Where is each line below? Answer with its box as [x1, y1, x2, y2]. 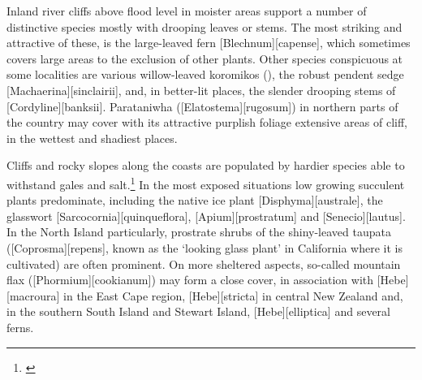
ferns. [6, 318, 34, 335]
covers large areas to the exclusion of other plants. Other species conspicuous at [6, 50, 403, 67]
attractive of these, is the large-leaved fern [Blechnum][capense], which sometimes [6, 34, 411, 51]
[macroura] [6, 287, 60, 304]
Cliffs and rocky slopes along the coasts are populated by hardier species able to [6, 157, 405, 174]
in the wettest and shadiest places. [6, 129, 178, 146]
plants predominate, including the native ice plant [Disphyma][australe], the [6, 192, 383, 209]
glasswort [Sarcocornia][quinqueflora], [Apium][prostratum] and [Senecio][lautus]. [6, 207, 406, 224]
